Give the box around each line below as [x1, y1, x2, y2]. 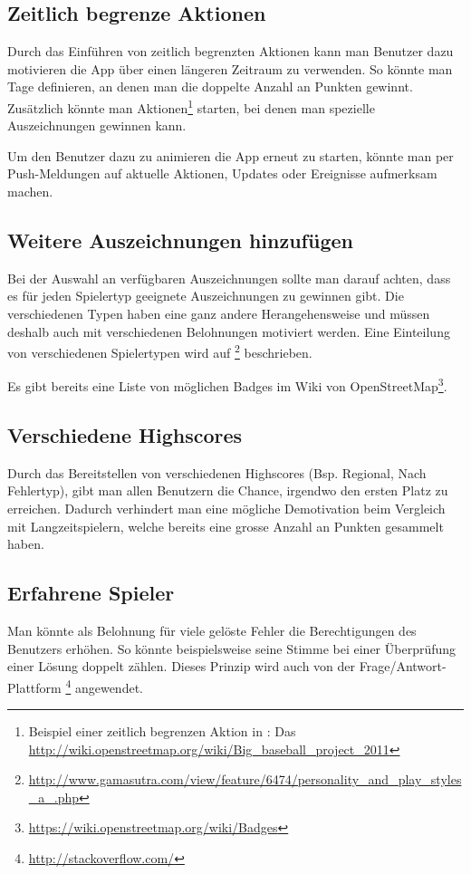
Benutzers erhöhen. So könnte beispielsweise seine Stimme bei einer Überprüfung [7, 639, 457, 658]
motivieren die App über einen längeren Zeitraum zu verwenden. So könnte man [7, 59, 453, 78]
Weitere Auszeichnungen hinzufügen [7, 226, 353, 254]
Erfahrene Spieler [7, 579, 175, 607]
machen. [7, 182, 53, 201]
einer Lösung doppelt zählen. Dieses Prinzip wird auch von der [7, 657, 356, 676]
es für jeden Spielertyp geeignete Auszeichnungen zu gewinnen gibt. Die [7, 286, 404, 305]
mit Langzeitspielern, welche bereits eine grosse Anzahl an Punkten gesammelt [7, 516, 444, 535]
